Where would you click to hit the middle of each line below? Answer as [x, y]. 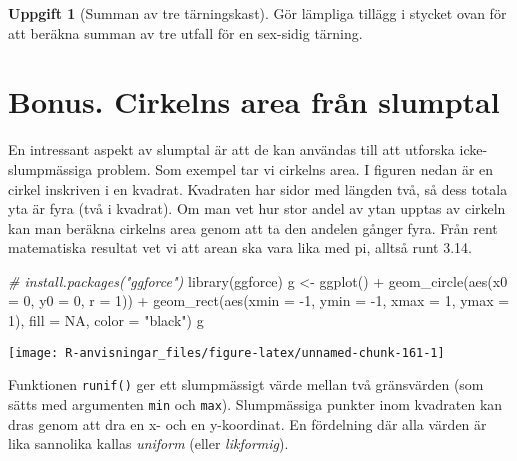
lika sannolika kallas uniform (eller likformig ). [148, 443]
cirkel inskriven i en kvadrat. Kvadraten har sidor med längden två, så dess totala [258, 188]
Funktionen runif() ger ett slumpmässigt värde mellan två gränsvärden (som [246, 384]
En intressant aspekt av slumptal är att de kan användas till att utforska [231, 149]
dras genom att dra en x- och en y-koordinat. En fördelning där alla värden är [247, 423]
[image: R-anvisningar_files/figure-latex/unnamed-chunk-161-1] [226, 352]
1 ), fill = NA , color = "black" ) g [106, 320]
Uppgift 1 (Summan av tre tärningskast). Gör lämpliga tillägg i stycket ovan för [257, 13]
